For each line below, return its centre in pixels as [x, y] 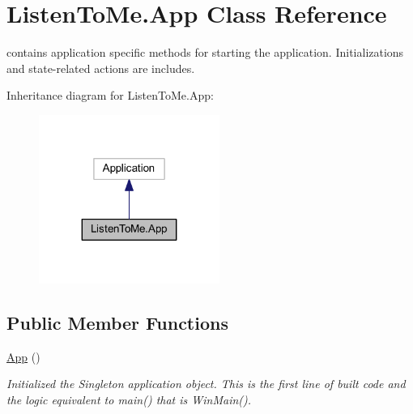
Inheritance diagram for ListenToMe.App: [110, 95]
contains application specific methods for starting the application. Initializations [205, 52]
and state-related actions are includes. [101, 68]
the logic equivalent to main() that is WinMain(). [129, 399]
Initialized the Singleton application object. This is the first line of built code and [206, 384]
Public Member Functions [117, 322]
